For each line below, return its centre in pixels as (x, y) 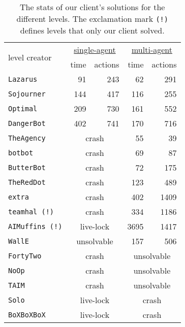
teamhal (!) (31, 211)
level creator (30, 57)
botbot (21, 153)
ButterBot (27, 167)
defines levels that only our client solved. (92, 30)
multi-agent (152, 50)
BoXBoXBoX (27, 315)
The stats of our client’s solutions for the (92, 7)
